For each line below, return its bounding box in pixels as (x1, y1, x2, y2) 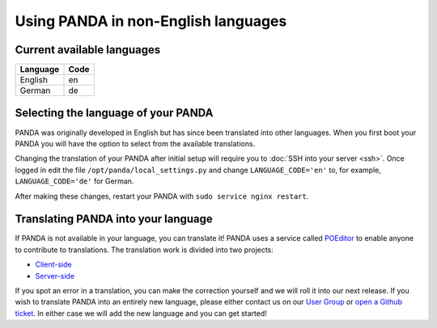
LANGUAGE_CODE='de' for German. (15, 176, 134, 186)
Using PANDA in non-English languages (15, 12, 287, 30)
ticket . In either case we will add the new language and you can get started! (15, 308, 267, 318)
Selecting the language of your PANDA (15, 106, 214, 120)
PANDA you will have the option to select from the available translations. (15, 138, 256, 149)
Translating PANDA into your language (15, 212, 214, 226)
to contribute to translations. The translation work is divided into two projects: (15, 245, 274, 254)
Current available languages (15, 43, 161, 57)
